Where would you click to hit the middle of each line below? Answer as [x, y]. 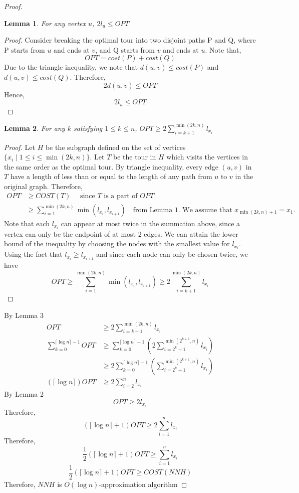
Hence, [14, 94]
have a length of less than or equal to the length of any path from [111, 176]
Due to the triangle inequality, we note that [71, 67]
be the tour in [134, 157]
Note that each [27, 223]
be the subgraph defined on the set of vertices [115, 147]
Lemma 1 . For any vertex [45, 23]
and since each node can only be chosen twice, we [172, 254]
